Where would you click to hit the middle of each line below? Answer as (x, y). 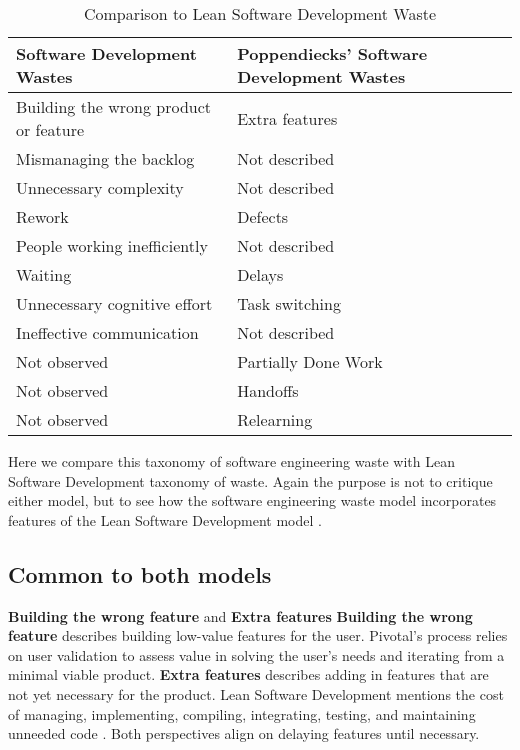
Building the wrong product (114, 106)
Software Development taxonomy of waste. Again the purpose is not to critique (250, 480)
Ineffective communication (107, 332)
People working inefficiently (112, 245)
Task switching (289, 303)
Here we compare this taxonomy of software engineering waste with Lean (231, 461)
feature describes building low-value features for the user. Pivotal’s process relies (258, 635)
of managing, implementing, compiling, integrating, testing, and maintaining (242, 713)
